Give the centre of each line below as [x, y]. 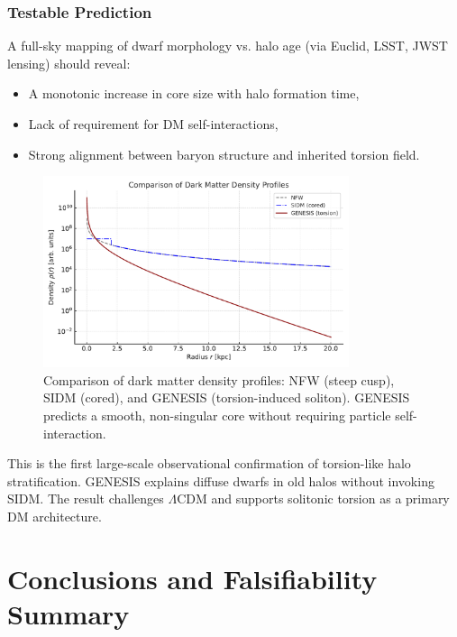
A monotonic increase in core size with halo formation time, [194, 93]
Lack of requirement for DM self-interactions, [153, 124]
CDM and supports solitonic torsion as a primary [313, 499]
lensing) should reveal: [69, 63]
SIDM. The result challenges [86, 499]
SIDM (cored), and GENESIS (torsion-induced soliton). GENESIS [227, 397]
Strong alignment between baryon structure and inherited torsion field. [224, 154]
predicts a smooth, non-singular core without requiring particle [217, 415]
